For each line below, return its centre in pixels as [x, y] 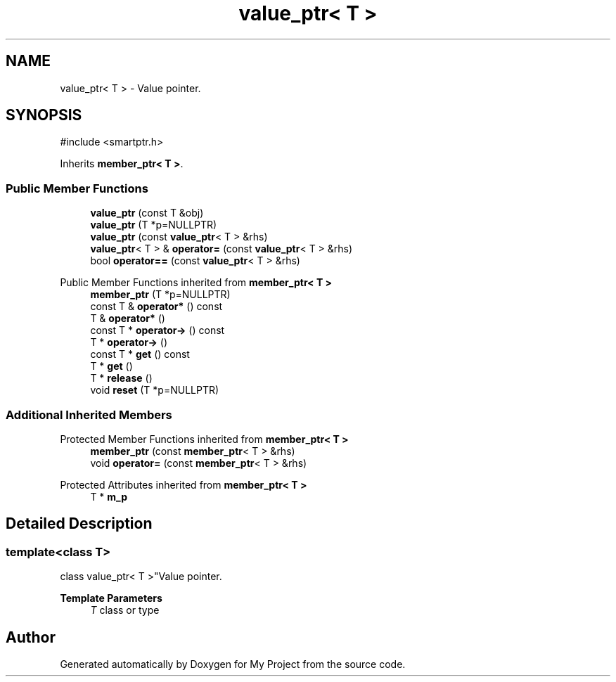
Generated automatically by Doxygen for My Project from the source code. [233, 664]
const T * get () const [140, 354]
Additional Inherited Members [89, 414]
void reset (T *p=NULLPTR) [155, 390]
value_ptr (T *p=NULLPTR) [154, 225]
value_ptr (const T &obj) [147, 213]
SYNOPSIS [44, 115]
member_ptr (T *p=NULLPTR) [160, 295]
